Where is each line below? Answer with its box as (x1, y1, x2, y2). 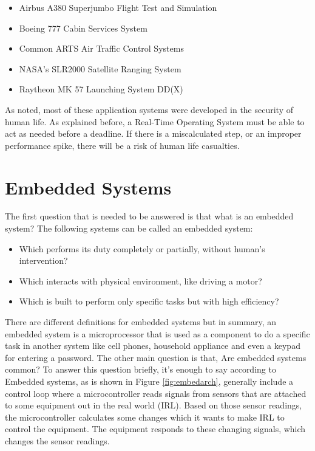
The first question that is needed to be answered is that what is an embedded (5, 210, 294, 222)
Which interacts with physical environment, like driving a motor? (19, 274, 262, 287)
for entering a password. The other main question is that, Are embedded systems (5, 351, 307, 363)
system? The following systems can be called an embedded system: (5, 222, 253, 235)
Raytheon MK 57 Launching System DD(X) (19, 83, 183, 95)
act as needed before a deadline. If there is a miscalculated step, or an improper (5, 127, 302, 140)
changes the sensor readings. (5, 434, 110, 447)
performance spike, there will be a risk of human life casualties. (5, 139, 240, 151)
